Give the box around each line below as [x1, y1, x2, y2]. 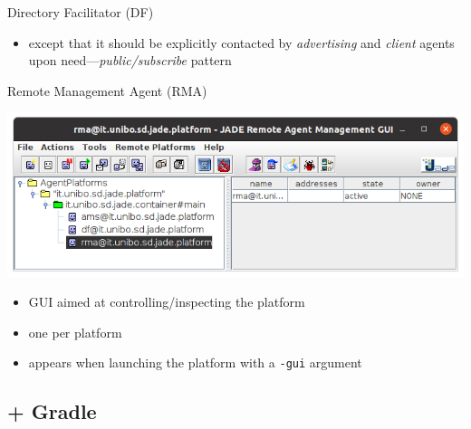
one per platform [28, 322, 122, 341]
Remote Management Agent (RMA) [7, 81, 207, 100]
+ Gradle [7, 397, 97, 425]
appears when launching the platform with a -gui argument [28, 353, 362, 372]
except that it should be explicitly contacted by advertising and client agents [28, 33, 455, 52]
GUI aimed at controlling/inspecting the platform [28, 292, 305, 311]
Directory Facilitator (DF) [7, 3, 154, 21]
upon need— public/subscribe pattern [28, 51, 232, 70]
